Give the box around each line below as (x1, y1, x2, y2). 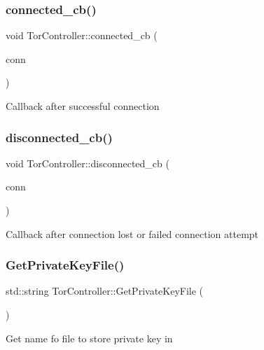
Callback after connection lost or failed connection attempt (6, 226, 259, 241)
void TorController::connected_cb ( (6, 28, 158, 43)
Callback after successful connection (6, 99, 160, 113)
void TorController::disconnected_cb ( (6, 155, 169, 170)
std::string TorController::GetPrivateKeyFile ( (6, 283, 204, 298)
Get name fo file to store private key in (6, 330, 173, 345)
